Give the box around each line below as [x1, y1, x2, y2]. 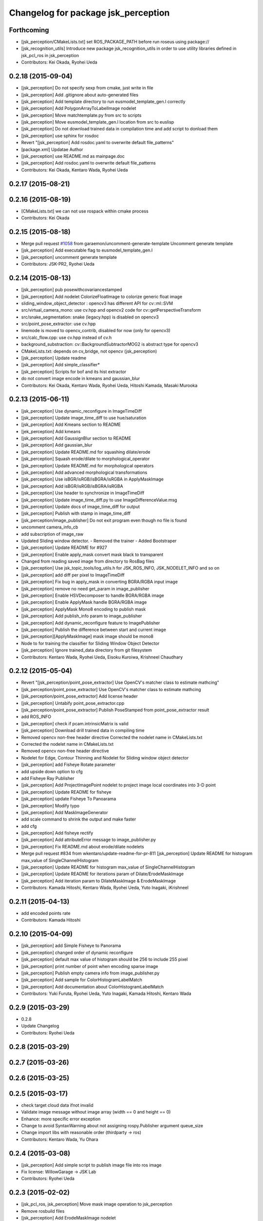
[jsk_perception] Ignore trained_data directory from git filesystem [21, 647, 152, 653]
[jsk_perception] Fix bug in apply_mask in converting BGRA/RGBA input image [21, 579, 178, 585]
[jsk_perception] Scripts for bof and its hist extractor [21, 369, 127, 375]
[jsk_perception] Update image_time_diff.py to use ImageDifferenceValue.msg [21, 497, 177, 503]
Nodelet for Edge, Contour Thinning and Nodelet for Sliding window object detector [21, 755, 189, 760]
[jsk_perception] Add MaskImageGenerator [21, 809, 108, 815]
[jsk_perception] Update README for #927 [21, 545, 107, 550]
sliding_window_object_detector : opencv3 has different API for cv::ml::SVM [21, 300, 173, 306]
